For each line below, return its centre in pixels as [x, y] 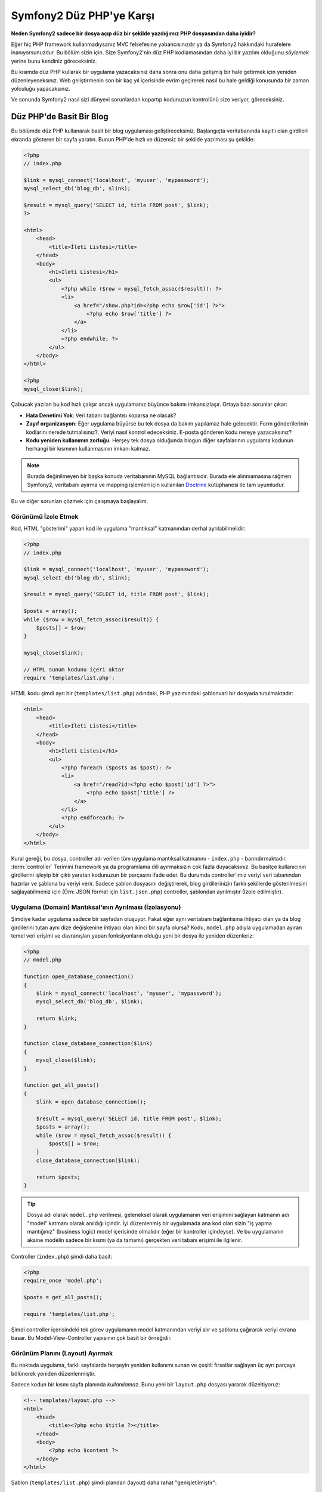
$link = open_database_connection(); [91, 1102]
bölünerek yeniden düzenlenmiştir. [53, 1373]
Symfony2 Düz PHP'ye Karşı [83, 16]
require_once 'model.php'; [63, 1281]
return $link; [57, 1018]
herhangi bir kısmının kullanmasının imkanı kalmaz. [88, 449]
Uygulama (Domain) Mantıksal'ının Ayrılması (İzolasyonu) [96, 907]
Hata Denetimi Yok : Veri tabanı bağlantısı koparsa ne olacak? [101, 415]
